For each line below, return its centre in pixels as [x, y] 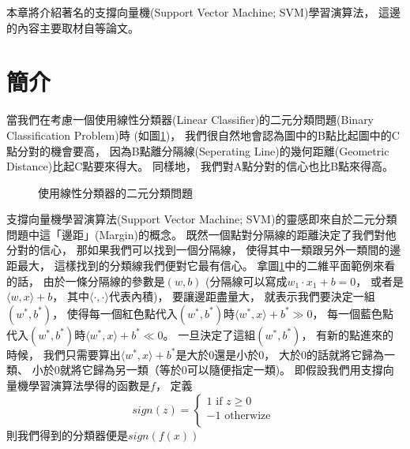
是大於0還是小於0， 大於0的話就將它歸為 [280, 354]
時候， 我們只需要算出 [64, 354]
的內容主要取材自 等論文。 [73, 27]
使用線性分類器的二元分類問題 [115, 192]
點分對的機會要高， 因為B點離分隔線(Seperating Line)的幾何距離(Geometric [198, 150]
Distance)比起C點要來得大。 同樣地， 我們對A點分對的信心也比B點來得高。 [200, 166]
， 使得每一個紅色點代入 [115, 313]
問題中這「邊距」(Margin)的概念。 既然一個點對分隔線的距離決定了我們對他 [201, 234]
